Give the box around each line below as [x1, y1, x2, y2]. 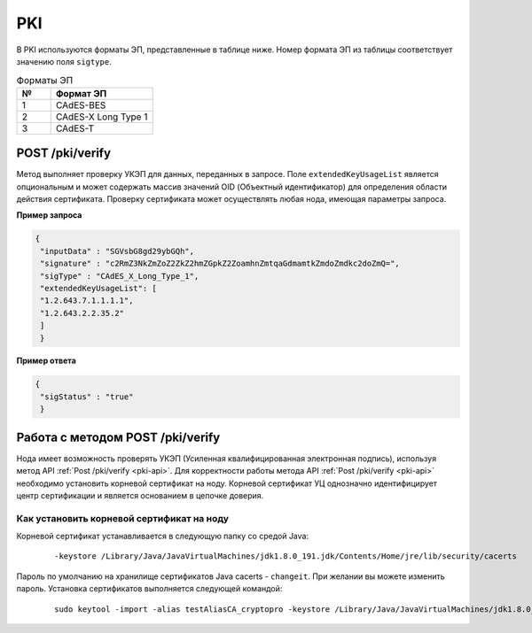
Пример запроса [16, 210, 82, 220]
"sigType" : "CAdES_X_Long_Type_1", [40, 271, 199, 281]
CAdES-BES [55, 98, 106, 111]
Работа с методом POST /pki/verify [16, 429, 221, 444]
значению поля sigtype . [16, 56, 112, 66]
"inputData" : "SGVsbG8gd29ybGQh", [40, 246, 195, 256]
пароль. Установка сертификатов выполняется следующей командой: [16, 583, 283, 594]
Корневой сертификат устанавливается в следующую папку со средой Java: [16, 531, 309, 542]
